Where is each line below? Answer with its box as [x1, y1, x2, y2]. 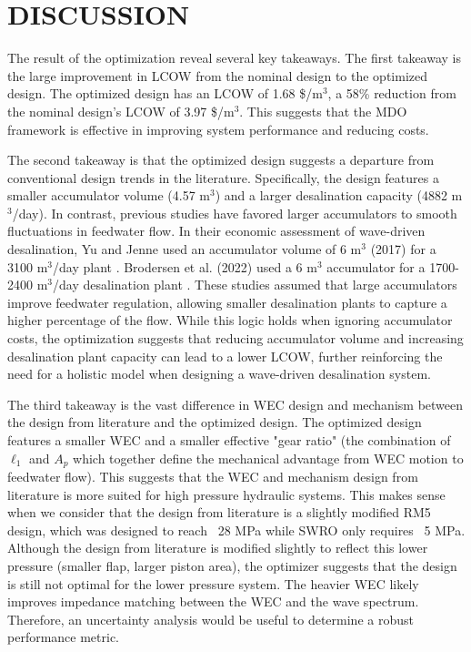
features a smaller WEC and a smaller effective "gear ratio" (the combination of [7, 431, 451, 449]
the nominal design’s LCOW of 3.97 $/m [7, 101, 235, 120]
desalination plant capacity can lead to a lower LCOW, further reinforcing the [7, 346, 443, 365]
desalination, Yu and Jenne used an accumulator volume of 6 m [7, 239, 362, 259]
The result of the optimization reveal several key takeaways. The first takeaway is [7, 48, 462, 67]
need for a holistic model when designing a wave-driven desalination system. [7, 364, 431, 383]
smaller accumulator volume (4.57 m [7, 186, 210, 205]
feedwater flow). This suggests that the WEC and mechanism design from [7, 467, 418, 486]
